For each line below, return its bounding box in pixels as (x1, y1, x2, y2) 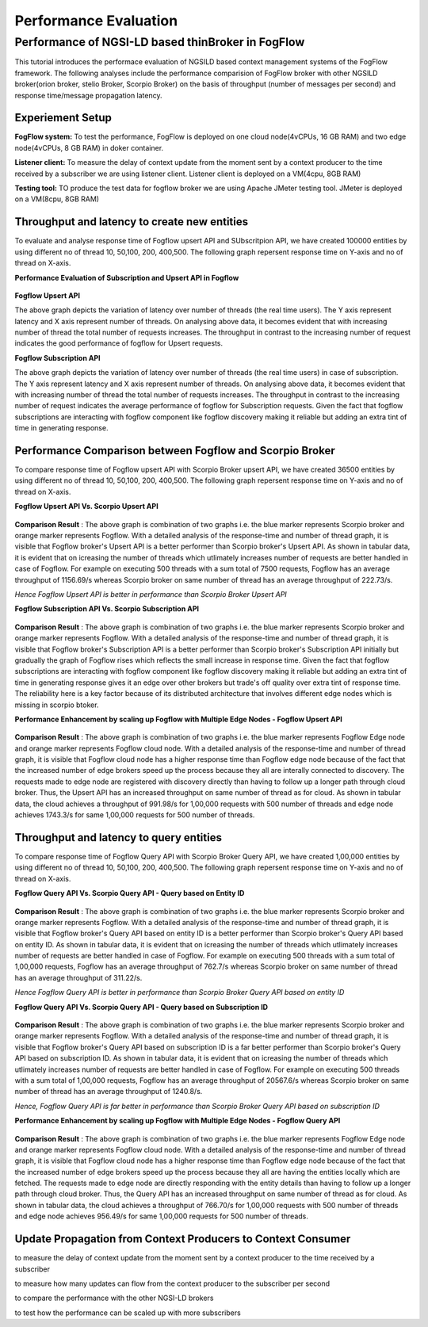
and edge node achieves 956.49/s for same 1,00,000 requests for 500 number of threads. (14, 1211, 308, 1221)
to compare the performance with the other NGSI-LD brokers (14, 1293, 214, 1303)
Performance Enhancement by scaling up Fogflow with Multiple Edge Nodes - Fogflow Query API (14, 1116, 341, 1126)
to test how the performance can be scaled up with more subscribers (14, 1308, 241, 1317)
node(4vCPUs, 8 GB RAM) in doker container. (14, 143, 164, 152)
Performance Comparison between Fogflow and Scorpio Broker (14, 444, 336, 457)
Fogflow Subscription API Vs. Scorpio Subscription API (14, 604, 200, 614)
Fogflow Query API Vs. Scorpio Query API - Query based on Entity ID (14, 889, 245, 898)
